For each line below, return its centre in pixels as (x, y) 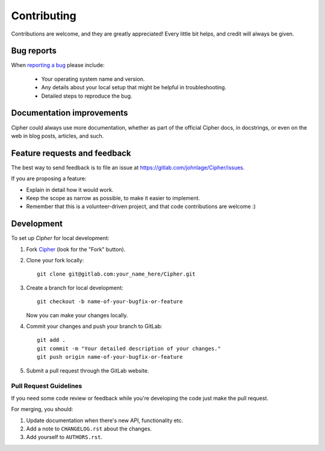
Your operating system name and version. (93, 79)
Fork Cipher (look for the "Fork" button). (76, 249)
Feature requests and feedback (71, 153)
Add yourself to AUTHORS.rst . (64, 437)
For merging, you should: (42, 409)
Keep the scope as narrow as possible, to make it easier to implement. (113, 198)
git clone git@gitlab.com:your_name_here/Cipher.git (116, 274)
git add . (51, 340)
